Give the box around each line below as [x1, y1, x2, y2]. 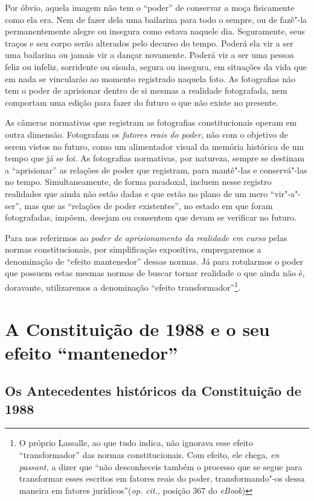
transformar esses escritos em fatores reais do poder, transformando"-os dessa [19, 472, 305, 485]
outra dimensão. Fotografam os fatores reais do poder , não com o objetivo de [5, 128, 288, 140]
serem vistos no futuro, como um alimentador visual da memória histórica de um [5, 140, 304, 152]
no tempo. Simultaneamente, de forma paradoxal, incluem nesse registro [5, 175, 272, 188]
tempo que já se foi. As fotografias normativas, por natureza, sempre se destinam [5, 152, 305, 164]
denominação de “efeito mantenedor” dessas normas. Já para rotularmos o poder [5, 254, 303, 267]
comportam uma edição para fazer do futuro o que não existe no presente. [5, 95, 278, 108]
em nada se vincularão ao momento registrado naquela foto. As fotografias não [5, 72, 296, 85]
